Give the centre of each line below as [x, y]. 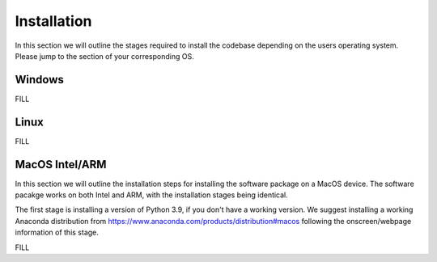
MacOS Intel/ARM [61, 165]
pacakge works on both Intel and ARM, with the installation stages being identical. [152, 195]
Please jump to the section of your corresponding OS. [104, 56]
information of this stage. [57, 232]
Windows [39, 80]
